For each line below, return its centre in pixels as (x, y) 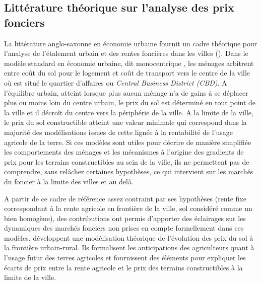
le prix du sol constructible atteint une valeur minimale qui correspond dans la (125, 122)
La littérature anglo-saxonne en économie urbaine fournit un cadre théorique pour (131, 43)
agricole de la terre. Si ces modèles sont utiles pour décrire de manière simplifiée (128, 142)
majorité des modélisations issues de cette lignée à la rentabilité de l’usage (119, 132)
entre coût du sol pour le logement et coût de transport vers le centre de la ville (127, 73)
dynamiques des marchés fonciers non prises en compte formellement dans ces (124, 228)
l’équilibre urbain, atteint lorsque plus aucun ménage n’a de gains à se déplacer (126, 92)
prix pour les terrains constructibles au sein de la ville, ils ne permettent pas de (127, 161)
